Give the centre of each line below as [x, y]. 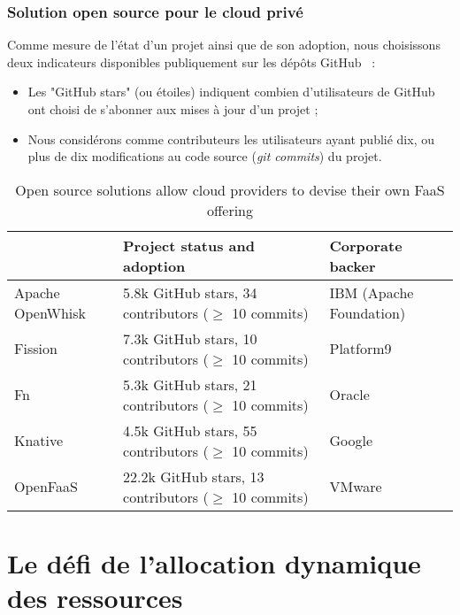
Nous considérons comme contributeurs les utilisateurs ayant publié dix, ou [231, 138]
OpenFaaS [46, 487]
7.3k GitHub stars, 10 [190, 338]
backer [353, 265]
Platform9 [360, 349]
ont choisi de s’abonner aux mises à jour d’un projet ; [173, 109]
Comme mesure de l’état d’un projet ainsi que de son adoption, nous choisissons [224, 45]
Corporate [366, 245]
